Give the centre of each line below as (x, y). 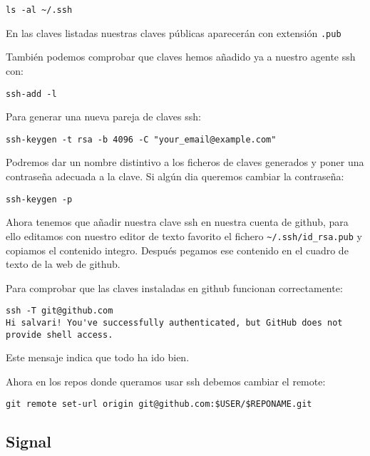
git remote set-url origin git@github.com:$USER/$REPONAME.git (159, 404)
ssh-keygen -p (39, 199)
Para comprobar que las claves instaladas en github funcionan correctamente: (174, 287)
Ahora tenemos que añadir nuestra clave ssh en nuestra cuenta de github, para (177, 222)
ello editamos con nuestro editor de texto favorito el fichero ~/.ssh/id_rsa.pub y (184, 235)
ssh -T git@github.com (60, 311)
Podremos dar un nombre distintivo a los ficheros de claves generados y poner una (185, 162)
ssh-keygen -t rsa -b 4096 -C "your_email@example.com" (141, 139)
